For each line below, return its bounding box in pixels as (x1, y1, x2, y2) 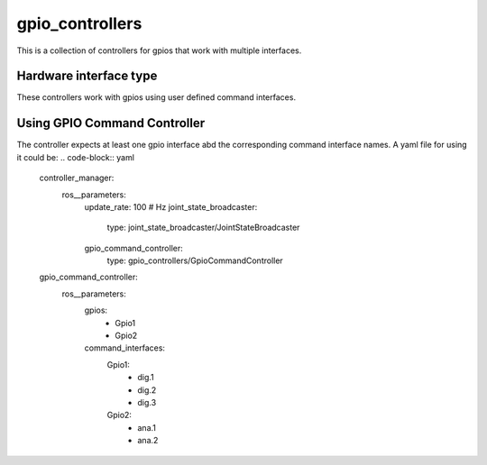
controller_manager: (39, 172, 115, 184)
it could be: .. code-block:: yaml (16, 151, 135, 162)
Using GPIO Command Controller (16, 115, 206, 131)
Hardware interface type (16, 68, 158, 84)
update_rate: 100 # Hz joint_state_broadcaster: (84, 201, 258, 212)
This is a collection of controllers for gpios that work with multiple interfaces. (16, 45, 302, 56)
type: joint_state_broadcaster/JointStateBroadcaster (106, 222, 300, 233)
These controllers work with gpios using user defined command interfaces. (16, 92, 297, 103)
